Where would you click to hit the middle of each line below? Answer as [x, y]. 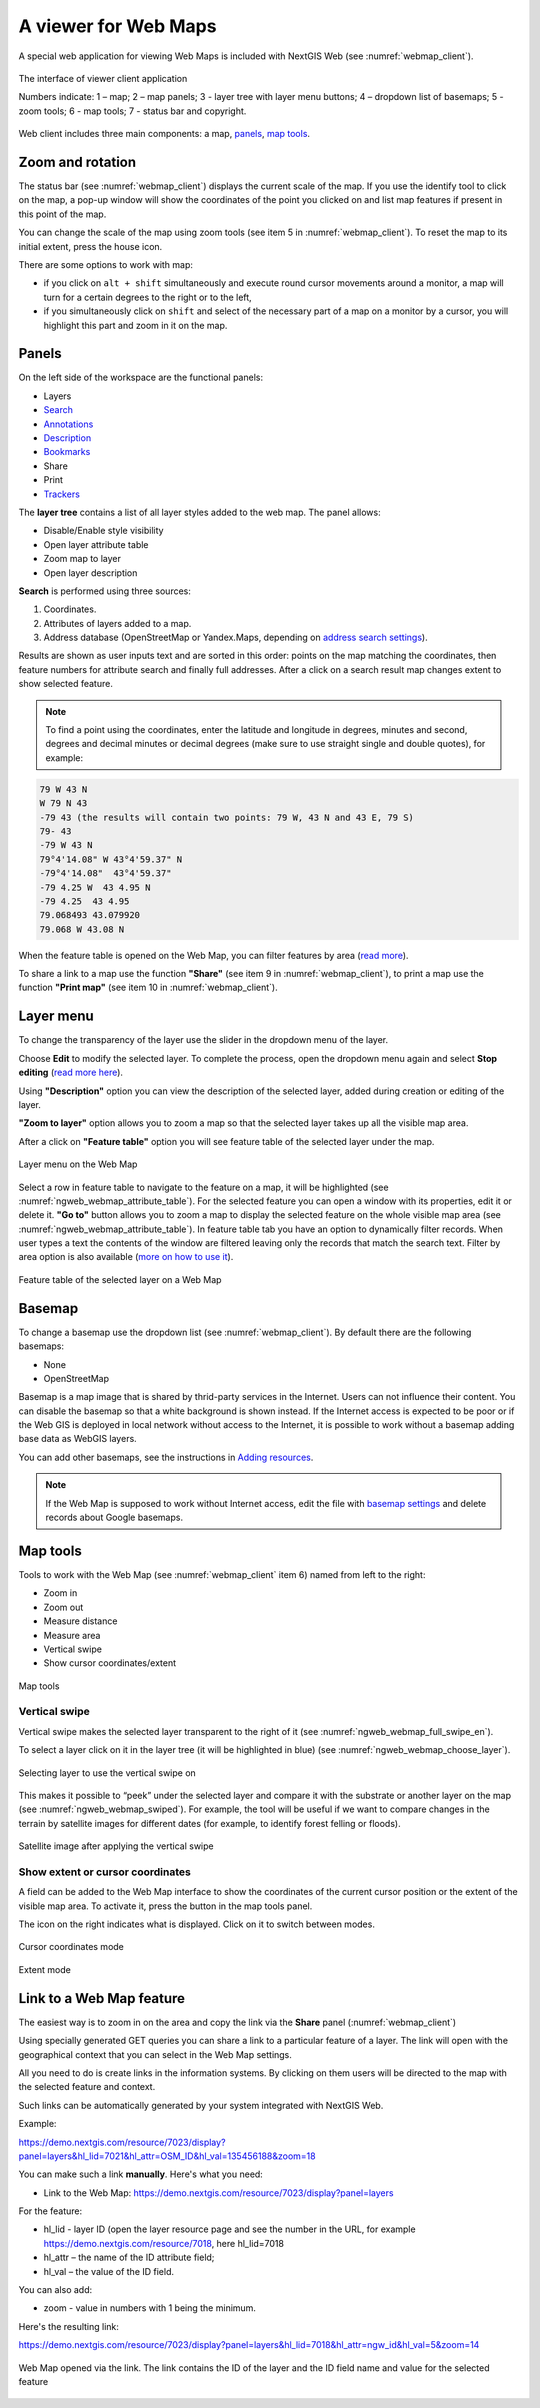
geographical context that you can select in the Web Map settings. [155, 2054]
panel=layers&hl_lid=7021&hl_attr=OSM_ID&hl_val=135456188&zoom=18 [167, 2156]
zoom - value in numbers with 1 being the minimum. [150, 2308]
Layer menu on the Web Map [78, 1164]
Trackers [61, 494]
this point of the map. [62, 214]
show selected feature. [66, 684]
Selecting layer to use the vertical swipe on [107, 1772]
